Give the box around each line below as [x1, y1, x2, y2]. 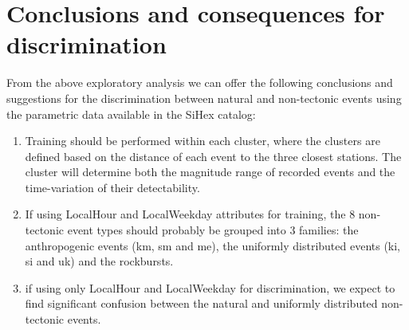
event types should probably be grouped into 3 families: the [67, 222, 359, 238]
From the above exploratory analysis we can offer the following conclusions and [6, 74, 393, 91]
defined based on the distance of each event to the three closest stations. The [25, 147, 402, 164]
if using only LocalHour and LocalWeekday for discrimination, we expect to [25, 279, 395, 296]
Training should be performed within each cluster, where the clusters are [25, 132, 380, 149]
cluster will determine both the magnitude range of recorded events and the [25, 163, 395, 180]
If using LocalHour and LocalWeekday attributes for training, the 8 [25, 206, 356, 222]
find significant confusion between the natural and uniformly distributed [25, 295, 378, 312]
